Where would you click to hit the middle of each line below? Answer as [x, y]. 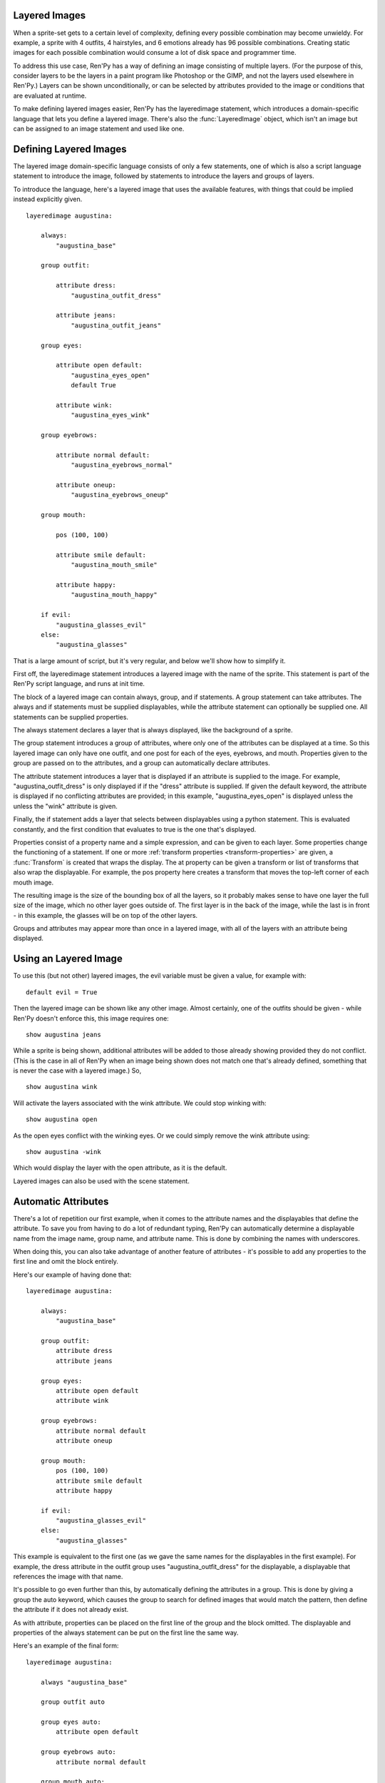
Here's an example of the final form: [66, 1646]
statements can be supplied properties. [71, 717]
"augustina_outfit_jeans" [116, 325]
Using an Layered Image [68, 959]
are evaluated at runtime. [50, 96]
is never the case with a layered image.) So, [77, 1071]
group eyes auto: [71, 1722]
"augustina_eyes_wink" [111, 415]
